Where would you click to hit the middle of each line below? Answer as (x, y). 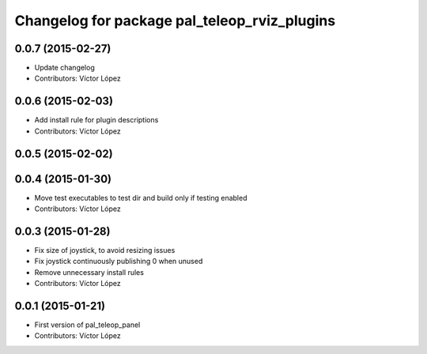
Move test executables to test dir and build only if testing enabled (141, 198)
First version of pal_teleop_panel (87, 325)
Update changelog (64, 68)
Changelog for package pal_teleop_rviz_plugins (175, 21)
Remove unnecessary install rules (89, 272)
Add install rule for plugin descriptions (96, 120)
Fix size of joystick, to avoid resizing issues (105, 250)
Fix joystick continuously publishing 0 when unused (119, 262)
